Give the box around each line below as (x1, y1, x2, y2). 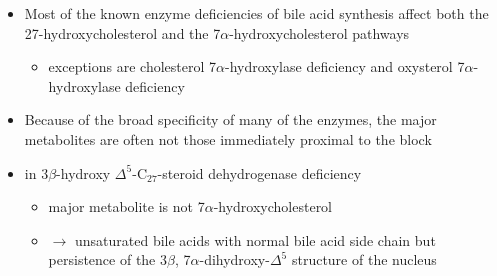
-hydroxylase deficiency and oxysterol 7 (225, 56, 465, 77)
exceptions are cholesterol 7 (48, 56, 217, 77)
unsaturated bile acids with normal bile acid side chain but (74, 229, 436, 250)
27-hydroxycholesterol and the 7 (24, 22, 221, 43)
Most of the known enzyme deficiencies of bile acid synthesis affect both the (24, 3, 489, 23)
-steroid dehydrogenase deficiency (157, 162, 362, 183)
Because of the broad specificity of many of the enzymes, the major (24, 109, 437, 130)
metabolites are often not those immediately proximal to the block (24, 128, 432, 149)
